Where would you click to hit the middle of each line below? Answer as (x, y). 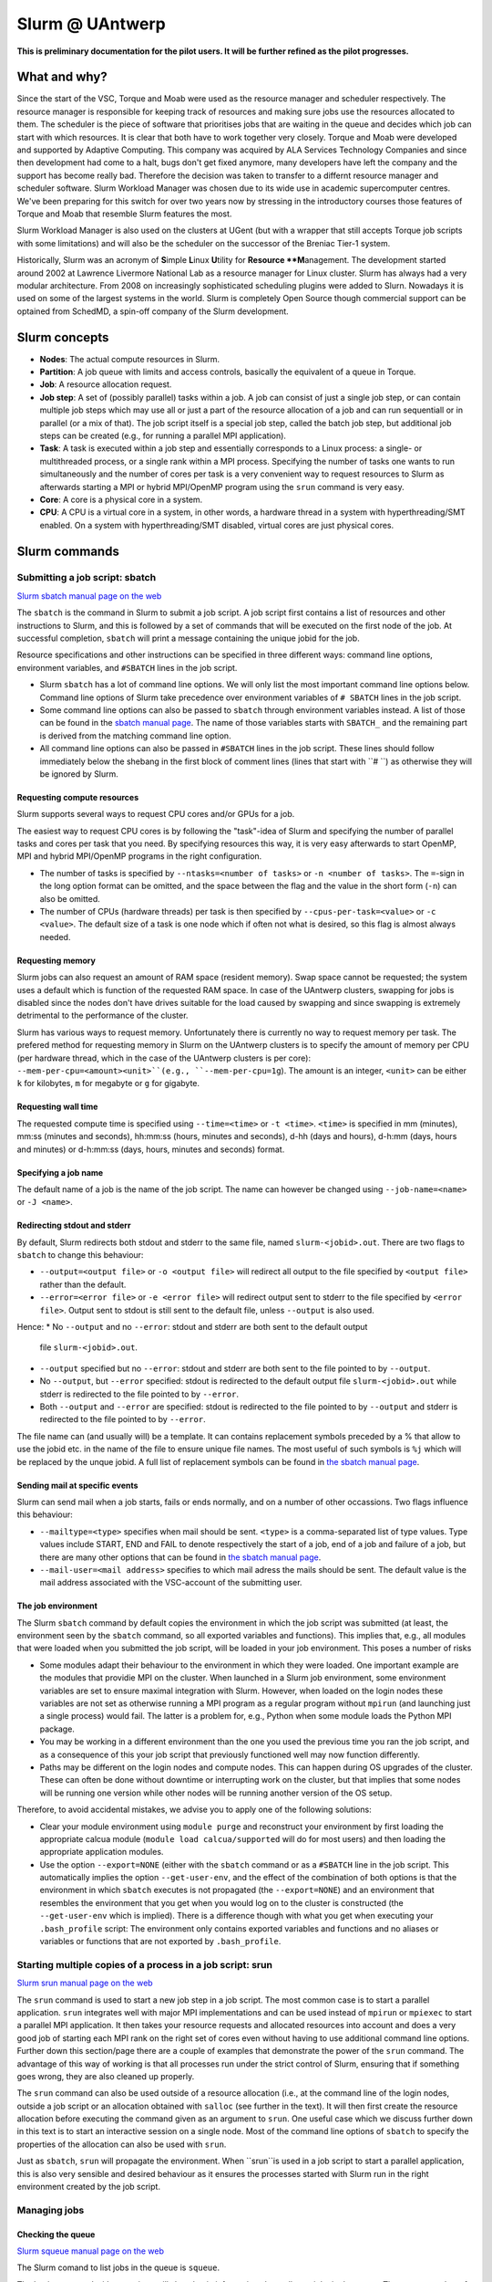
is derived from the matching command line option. (135, 736)
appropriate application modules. (102, 1852)
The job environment (57, 1606)
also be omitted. (70, 898)
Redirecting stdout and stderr (74, 1225)
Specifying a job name (60, 1172)
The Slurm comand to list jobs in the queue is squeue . (118, 2267)
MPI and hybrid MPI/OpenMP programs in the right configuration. (139, 856)
